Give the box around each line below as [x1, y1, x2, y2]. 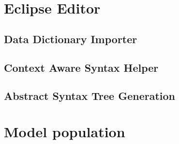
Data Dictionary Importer [4, 31, 137, 46]
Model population [4, 121, 125, 141]
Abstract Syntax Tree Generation [4, 88, 175, 103]
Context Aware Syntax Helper [4, 60, 159, 75]
